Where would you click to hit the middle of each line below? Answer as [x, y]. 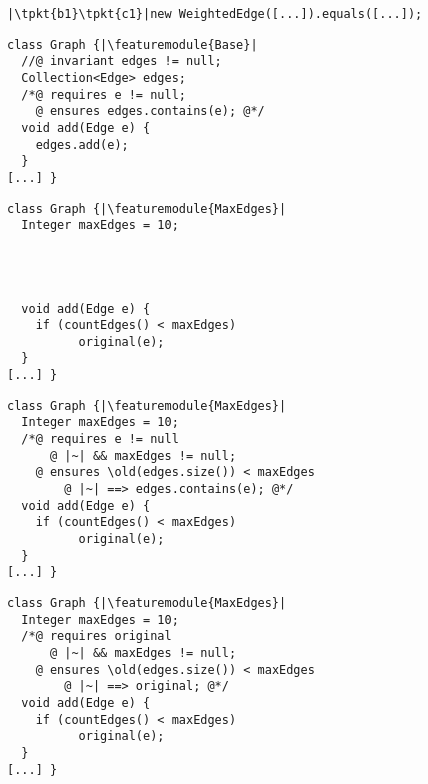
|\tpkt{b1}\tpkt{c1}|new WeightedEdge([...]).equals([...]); [215, 14]
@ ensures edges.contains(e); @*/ [150, 111]
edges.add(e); [82, 144]
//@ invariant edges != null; [121, 61]
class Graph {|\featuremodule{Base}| [132, 44]
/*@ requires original [96, 636]
